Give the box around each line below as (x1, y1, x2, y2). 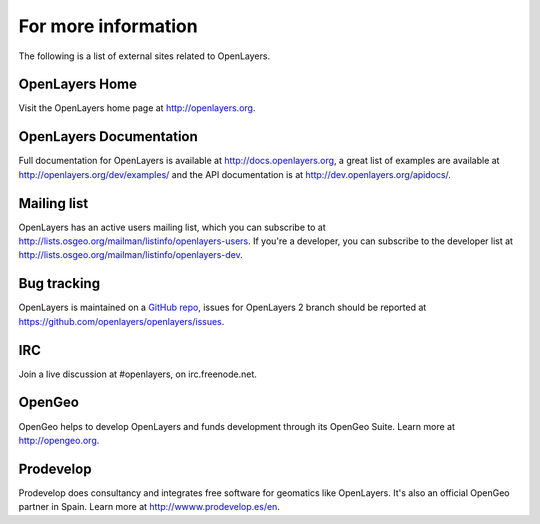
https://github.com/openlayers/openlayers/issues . (18, 315, 225, 327)
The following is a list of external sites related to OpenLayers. (18, 50, 270, 62)
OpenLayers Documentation (18, 128, 199, 145)
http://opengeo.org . (18, 434, 100, 446)
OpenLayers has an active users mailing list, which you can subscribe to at (18, 221, 327, 233)
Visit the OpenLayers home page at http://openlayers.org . (18, 102, 256, 114)
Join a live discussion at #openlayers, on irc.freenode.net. (18, 368, 257, 380)
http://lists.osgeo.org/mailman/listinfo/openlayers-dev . (18, 249, 244, 261)
